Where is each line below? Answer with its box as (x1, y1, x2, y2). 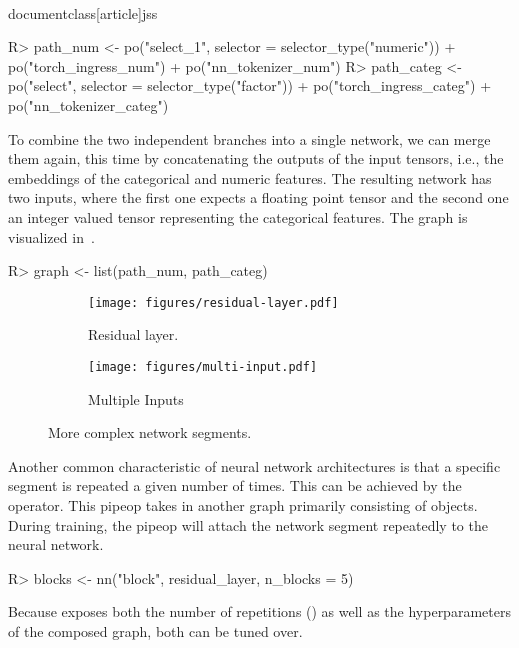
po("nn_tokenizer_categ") (8, 94, 169, 115)
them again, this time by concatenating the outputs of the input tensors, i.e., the (8, 148, 504, 169)
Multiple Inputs (88, 388, 184, 409)
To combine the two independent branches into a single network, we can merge (8, 128, 491, 149)
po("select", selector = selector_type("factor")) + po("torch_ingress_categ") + (8, 75, 492, 96)
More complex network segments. (48, 422, 252, 443)
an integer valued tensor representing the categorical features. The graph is (8, 206, 468, 227)
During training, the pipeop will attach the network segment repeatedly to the (8, 514, 488, 535)
